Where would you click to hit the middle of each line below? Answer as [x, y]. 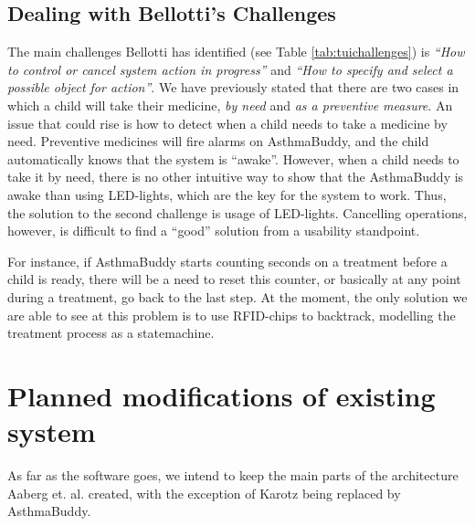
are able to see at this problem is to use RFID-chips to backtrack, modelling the [232, 315]
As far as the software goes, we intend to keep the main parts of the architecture [233, 475]
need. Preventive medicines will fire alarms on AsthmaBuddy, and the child [218, 141]
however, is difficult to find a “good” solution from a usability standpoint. [214, 231]
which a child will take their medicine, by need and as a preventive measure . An [230, 105]
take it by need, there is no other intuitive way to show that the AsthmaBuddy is [236, 177]
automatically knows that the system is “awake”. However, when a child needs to [233, 158]
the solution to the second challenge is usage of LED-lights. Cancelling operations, [237, 212]
